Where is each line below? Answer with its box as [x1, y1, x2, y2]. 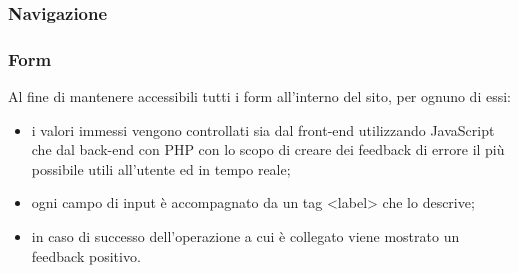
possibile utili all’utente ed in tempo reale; [31, 158, 291, 179]
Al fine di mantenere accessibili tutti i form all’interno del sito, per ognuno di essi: [8, 86, 511, 107]
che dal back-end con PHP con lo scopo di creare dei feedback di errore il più [31, 139, 505, 160]
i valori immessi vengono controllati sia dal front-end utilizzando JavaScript [31, 119, 495, 140]
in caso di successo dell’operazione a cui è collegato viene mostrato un [31, 226, 460, 247]
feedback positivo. [31, 245, 141, 266]
